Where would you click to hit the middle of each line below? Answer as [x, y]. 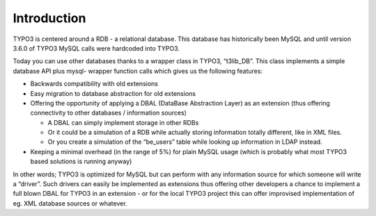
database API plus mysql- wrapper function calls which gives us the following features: [138, 71]
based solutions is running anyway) [81, 161]
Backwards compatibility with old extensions [94, 84]
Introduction [49, 18]
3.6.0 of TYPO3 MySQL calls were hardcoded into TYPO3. [96, 48]
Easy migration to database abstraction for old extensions [113, 93]
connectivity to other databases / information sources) [109, 113]
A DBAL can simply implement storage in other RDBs [123, 122]
